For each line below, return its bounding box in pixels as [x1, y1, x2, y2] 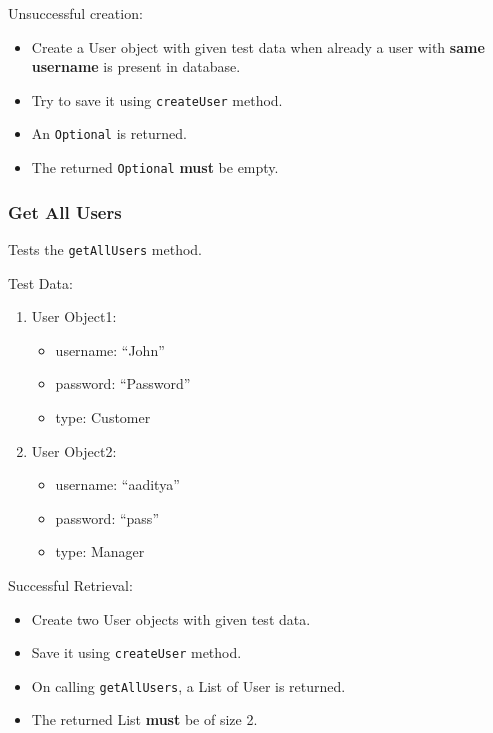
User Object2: [31, 440, 117, 461]
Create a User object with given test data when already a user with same [31, 36, 485, 57]
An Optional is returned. [31, 123, 187, 144]
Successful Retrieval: [8, 574, 133, 595]
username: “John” [55, 339, 165, 360]
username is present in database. [31, 56, 241, 77]
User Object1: [31, 306, 117, 327]
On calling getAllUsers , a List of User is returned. [31, 675, 346, 696]
